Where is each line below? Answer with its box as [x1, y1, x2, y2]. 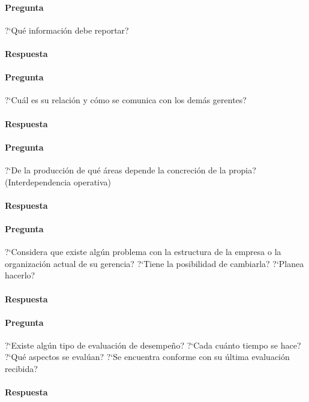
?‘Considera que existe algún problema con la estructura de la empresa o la [5, 245, 281, 258]
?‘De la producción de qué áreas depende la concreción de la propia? [5, 163, 256, 176]
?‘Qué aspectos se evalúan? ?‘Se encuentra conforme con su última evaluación [5, 350, 290, 363]
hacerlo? [5, 269, 35, 281]
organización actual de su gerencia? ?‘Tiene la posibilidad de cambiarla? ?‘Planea [5, 257, 304, 269]
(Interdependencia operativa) [5, 175, 112, 188]
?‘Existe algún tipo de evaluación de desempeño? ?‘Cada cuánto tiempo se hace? [5, 338, 301, 351]
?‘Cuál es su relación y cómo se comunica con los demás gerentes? [5, 94, 247, 106]
